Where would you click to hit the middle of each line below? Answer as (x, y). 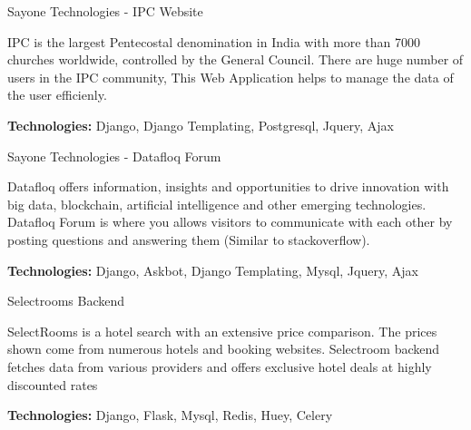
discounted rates (53, 384)
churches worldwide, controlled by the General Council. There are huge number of (235, 59)
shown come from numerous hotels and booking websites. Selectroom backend (224, 349)
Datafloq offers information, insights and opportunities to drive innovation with (228, 186)
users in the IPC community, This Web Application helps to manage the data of (231, 77)
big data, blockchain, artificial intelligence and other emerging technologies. (217, 204)
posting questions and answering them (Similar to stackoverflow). (189, 239)
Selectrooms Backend (66, 301)
